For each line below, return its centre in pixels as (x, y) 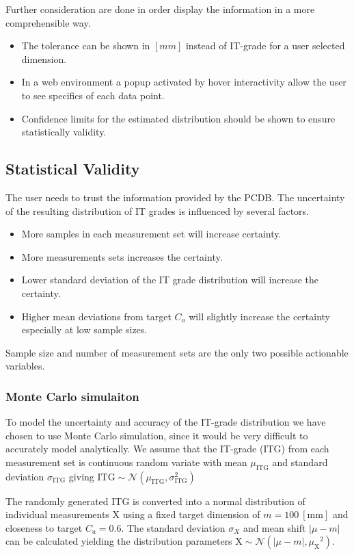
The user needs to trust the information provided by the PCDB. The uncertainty (175, 197)
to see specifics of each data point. (93, 95)
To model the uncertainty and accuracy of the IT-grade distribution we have (166, 422)
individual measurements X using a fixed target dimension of (133, 514)
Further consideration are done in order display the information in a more (160, 9)
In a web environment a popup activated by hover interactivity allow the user (184, 82)
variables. (25, 366)
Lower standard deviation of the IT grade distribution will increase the (170, 280)
